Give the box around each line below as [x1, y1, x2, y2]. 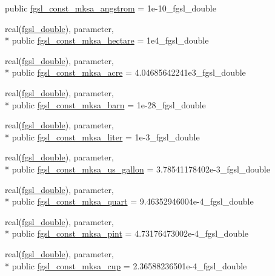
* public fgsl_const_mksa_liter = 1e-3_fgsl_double [5, 130, 200, 143]
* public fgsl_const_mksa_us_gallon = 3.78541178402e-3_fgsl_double [5, 162, 270, 175]
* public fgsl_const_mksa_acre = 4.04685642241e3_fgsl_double [5, 66, 246, 79]
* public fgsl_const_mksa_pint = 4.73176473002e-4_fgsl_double [5, 227, 249, 240]
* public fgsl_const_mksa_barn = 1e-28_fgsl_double [5, 98, 206, 111]
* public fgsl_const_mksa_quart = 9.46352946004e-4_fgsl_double [5, 195, 254, 208]
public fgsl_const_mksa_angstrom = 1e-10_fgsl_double [5, 2, 216, 14]
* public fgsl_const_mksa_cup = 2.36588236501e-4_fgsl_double [5, 259, 247, 272]
